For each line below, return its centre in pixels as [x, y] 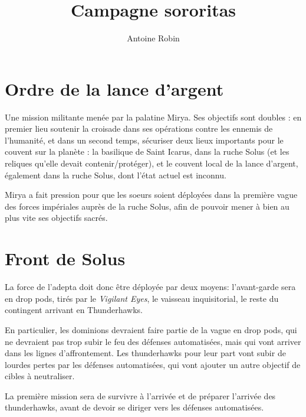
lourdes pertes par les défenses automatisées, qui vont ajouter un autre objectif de [153, 364]
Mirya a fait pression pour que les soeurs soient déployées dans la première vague [151, 195]
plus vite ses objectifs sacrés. [56, 218]
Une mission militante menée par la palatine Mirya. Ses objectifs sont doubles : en [153, 117]
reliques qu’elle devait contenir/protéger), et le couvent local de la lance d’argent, [152, 163]
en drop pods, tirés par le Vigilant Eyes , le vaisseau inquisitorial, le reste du [142, 298]
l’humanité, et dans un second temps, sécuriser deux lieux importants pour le [144, 140]
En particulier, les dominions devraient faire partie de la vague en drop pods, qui [151, 329]
